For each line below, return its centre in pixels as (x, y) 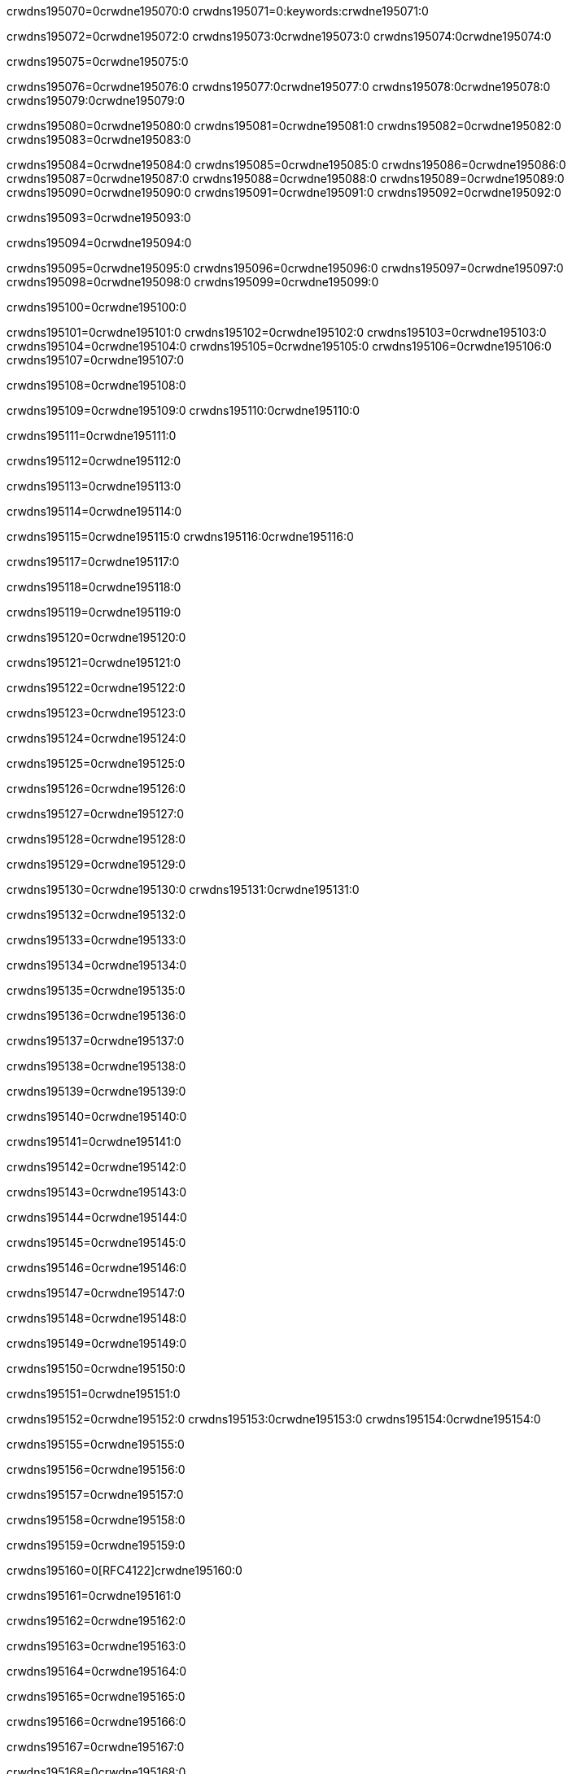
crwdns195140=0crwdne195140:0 (97, 1116)
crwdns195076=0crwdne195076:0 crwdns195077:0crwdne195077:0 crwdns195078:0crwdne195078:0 (279, 87)
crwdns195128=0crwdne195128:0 (96, 839)
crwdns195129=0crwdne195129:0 (96, 864)
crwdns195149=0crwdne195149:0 (97, 1343)
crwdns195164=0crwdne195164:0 (97, 1671)
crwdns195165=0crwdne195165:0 (96, 1696)
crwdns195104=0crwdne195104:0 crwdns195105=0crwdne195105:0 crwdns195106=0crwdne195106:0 (279, 346)
